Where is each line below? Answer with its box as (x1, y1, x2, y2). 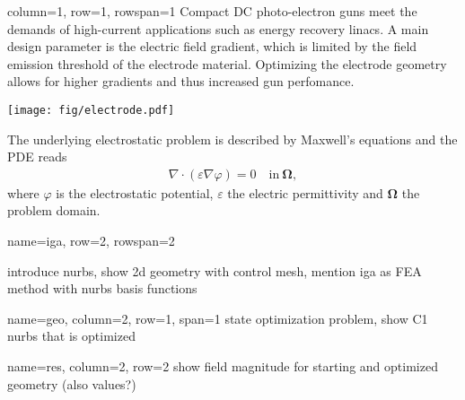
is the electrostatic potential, (56, 183, 214, 202)
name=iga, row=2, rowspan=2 (7, 231, 175, 250)
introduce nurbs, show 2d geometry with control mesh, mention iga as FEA (7, 261, 422, 280)
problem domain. (7, 201, 101, 220)
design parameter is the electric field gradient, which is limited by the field (7, 37, 417, 56)
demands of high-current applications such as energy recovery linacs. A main (7, 19, 429, 38)
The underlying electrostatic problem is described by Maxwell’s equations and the (7, 129, 458, 148)
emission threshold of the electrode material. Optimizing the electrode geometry (7, 54, 447, 73)
